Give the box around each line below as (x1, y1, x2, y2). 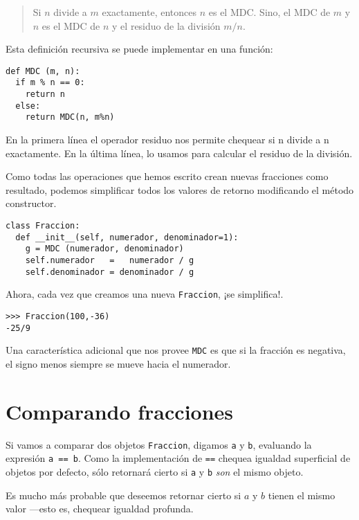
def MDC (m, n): (6, 66, 80, 76)
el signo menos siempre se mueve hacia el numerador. (6, 356, 231, 370)
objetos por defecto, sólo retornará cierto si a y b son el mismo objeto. (6, 464, 304, 478)
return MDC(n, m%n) (25, 112, 115, 123)
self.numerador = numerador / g (25, 255, 194, 265)
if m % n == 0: (15, 78, 85, 88)
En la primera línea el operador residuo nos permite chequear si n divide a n (6, 132, 329, 147)
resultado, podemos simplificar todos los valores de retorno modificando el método (6, 182, 354, 197)
